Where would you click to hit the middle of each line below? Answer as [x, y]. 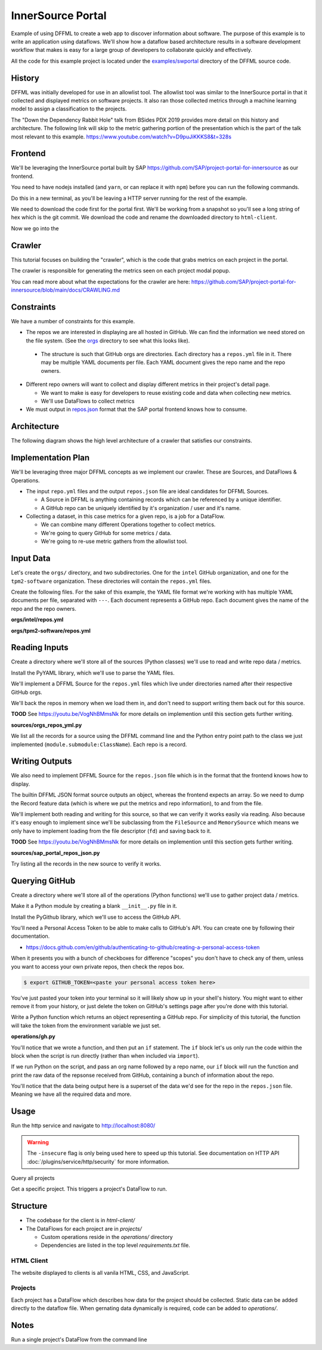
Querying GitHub [43, 881]
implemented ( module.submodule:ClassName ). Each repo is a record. [99, 744]
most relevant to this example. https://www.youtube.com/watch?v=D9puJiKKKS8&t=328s [121, 137]
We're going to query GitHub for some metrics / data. [106, 533]
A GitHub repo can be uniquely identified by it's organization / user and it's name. [141, 508]
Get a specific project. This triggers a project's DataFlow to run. [89, 1189]
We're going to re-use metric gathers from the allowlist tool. [114, 541]
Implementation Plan [50, 458]
